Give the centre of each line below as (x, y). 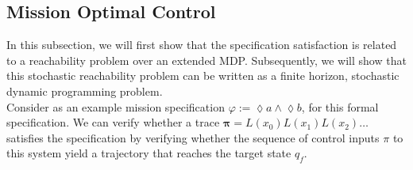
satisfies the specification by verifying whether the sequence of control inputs (193, 137)
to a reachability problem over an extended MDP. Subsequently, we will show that (206, 60)
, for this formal (340, 106)
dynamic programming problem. (85, 91)
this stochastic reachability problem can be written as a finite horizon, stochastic (203, 76)
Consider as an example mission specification (116, 106)
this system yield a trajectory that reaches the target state (149, 153)
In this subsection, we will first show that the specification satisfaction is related (202, 45)
